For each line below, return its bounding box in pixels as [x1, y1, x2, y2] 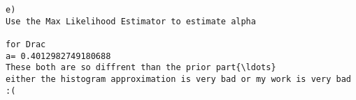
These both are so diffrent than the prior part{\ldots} [6, 62, 276, 73]
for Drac [6, 39, 46, 49]
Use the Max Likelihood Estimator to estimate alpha [6, 16, 256, 26]
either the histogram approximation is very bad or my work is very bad [6, 74, 351, 84]
